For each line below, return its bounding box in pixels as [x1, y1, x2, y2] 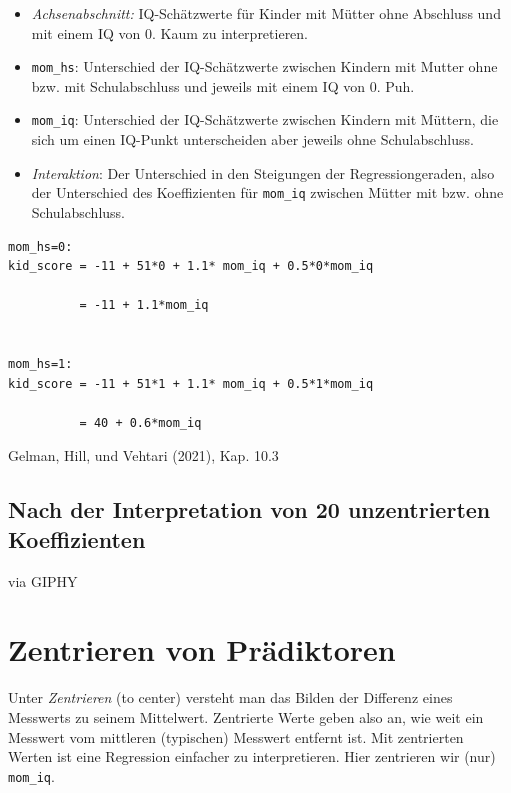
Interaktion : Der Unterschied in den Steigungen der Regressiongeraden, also [31, 162, 495, 183]
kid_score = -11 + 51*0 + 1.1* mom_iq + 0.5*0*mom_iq [8, 259, 374, 274]
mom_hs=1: [8, 357, 73, 372]
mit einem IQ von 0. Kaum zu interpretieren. [31, 22, 309, 43]
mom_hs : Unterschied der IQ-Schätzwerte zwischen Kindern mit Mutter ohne [31, 56, 498, 77]
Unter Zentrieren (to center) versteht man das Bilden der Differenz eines [8, 687, 453, 708]
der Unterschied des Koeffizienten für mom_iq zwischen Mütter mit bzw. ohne [31, 182, 504, 203]
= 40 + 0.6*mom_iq [79, 415, 202, 430]
